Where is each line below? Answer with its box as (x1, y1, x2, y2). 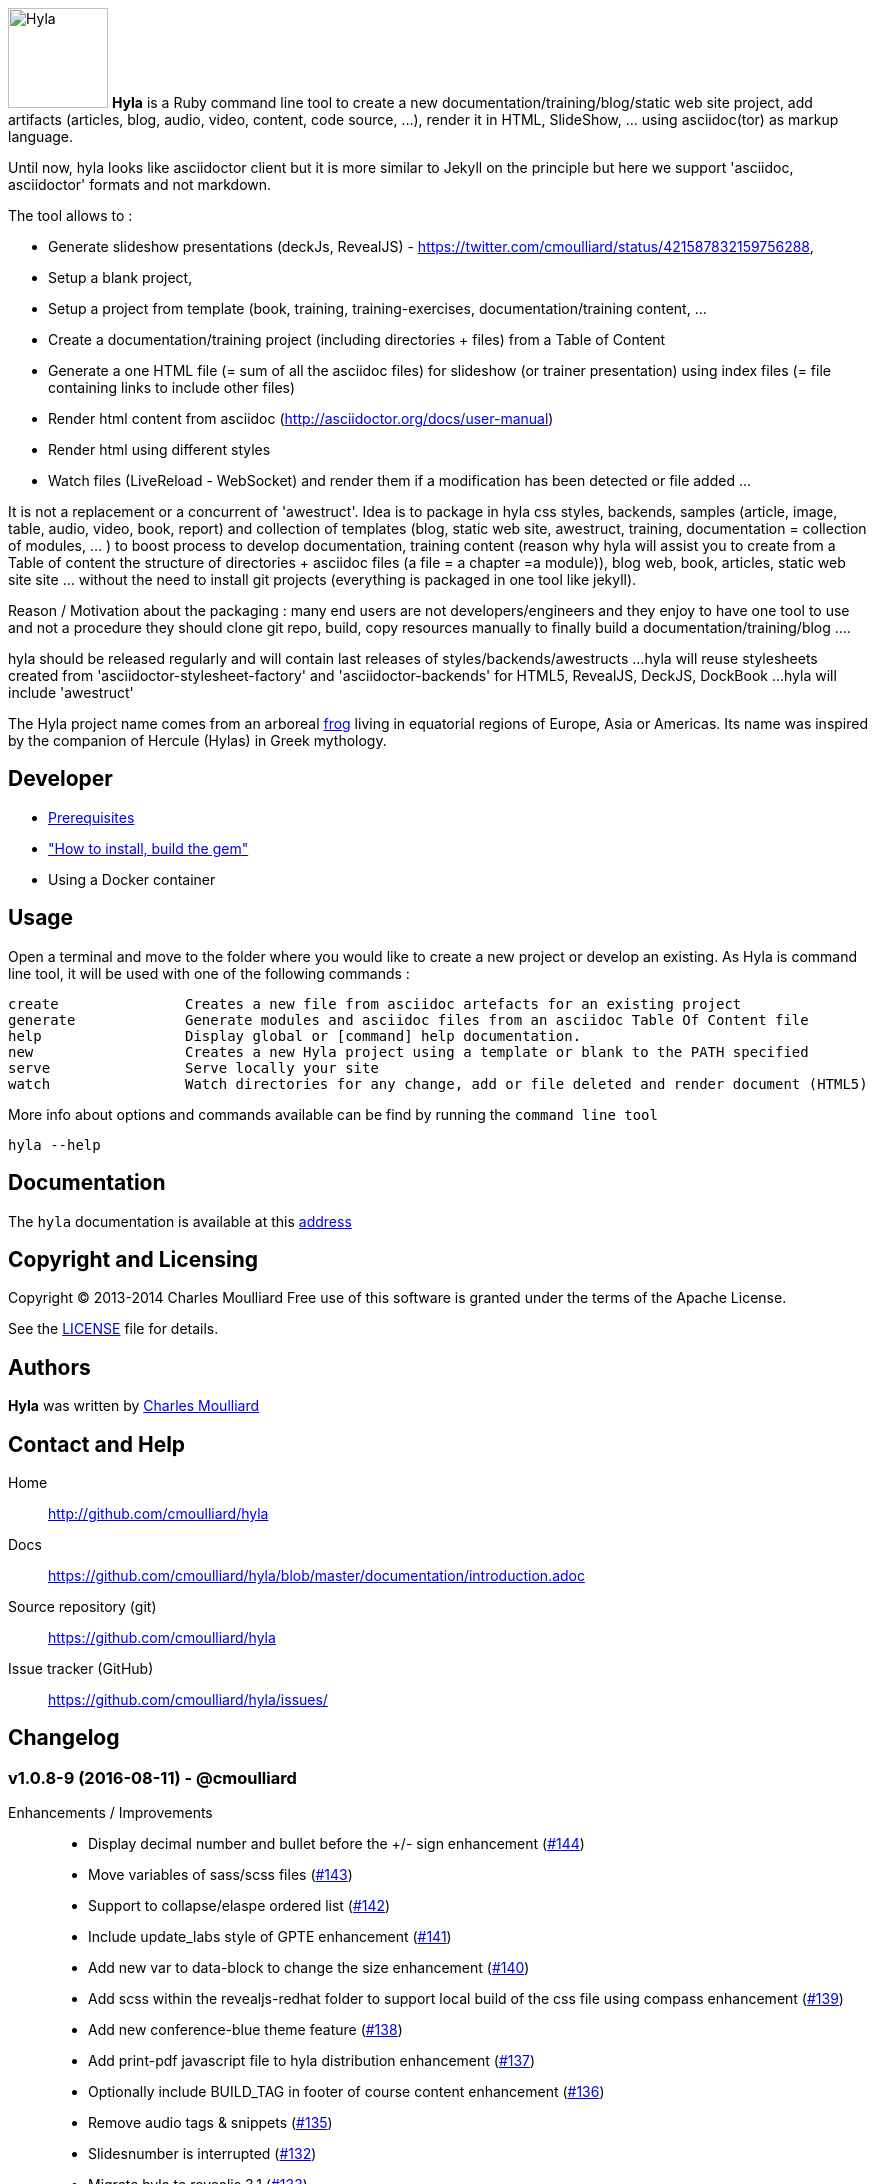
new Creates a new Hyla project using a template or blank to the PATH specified (8, 1043, 809, 1060)
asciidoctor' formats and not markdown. (8, 176, 272, 193)
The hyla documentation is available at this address (8, 1212, 352, 1230)
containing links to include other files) (48, 379, 296, 396)
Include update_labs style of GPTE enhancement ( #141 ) (88, 1928, 452, 1946)
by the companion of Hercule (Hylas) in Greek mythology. (8, 732, 387, 749)
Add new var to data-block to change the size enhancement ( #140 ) (88, 1959, 530, 1977)
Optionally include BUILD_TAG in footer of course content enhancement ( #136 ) (88, 2083, 605, 2101)
